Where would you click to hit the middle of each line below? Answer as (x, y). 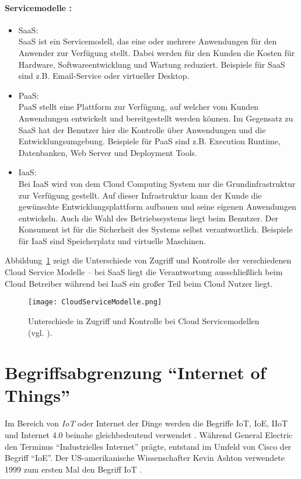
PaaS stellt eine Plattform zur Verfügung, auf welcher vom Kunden (139, 107)
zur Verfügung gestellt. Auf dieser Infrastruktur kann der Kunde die (140, 195)
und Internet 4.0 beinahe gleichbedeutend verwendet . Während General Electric (149, 435)
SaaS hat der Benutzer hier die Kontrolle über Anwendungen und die (142, 129)
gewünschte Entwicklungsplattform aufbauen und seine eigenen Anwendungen (157, 206)
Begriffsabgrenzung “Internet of (135, 372)
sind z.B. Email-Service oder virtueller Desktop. (104, 76)
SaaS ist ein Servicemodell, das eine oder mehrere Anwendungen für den (148, 41)
